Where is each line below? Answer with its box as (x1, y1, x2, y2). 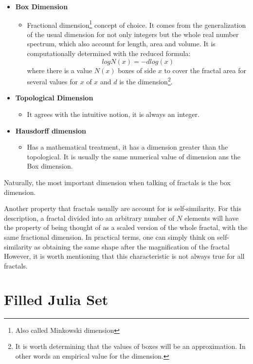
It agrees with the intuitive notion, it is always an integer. (27, 109, 199, 119)
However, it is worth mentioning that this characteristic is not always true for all (4, 251, 245, 261)
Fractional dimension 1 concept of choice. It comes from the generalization (27, 18, 246, 30)
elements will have (184, 212, 239, 223)
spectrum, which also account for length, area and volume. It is (27, 38, 216, 49)
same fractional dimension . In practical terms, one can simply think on (4, 232, 215, 242)
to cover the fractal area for (164, 65, 246, 75)
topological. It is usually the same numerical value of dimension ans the (27, 151, 240, 161)
